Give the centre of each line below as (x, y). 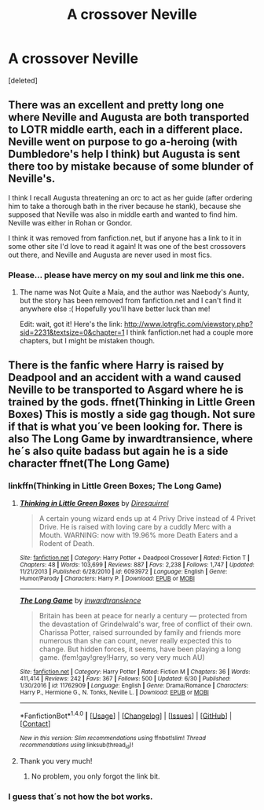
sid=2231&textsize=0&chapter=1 (72, 332)
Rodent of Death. (66, 543)
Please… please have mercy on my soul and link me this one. (126, 275)
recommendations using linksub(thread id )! (76, 746)
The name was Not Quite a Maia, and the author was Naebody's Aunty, (134, 292)
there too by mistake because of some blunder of (131, 167)
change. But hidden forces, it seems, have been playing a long (140, 649)
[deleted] (23, 80)
